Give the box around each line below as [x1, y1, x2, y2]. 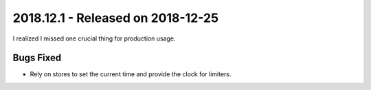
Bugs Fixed [12, 52, 62, 64]
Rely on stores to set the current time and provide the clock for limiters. [30, 70, 232, 78]
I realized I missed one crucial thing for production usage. [12, 34, 176, 43]
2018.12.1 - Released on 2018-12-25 [12, 10, 219, 25]
